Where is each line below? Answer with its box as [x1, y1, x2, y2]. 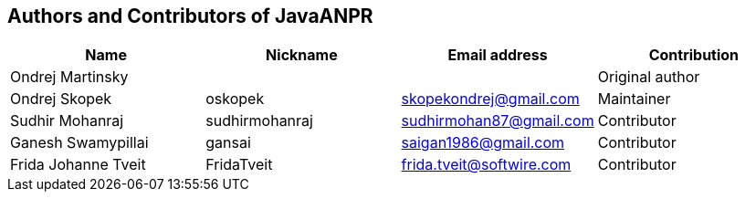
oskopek [205, 89, 265, 109]
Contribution [648, 46, 740, 65]
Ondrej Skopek [10, 89, 112, 109]
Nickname [266, 46, 338, 65]
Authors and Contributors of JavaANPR [7, 5, 373, 27]
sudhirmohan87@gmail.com [401, 111, 594, 131]
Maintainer [597, 89, 671, 109]
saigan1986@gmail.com [401, 133, 565, 152]
